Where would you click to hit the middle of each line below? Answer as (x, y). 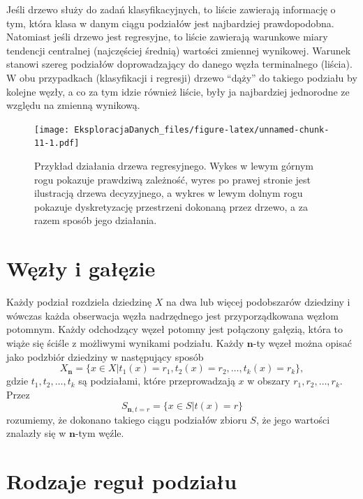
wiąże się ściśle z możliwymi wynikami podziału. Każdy (125, 342)
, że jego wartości (293, 419)
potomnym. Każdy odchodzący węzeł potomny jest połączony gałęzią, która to (175, 329)
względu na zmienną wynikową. (73, 105)
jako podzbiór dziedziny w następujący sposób (105, 356)
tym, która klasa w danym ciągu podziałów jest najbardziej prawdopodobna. (170, 23)
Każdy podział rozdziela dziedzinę (79, 302)
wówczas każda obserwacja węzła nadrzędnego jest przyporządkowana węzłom (172, 315)
